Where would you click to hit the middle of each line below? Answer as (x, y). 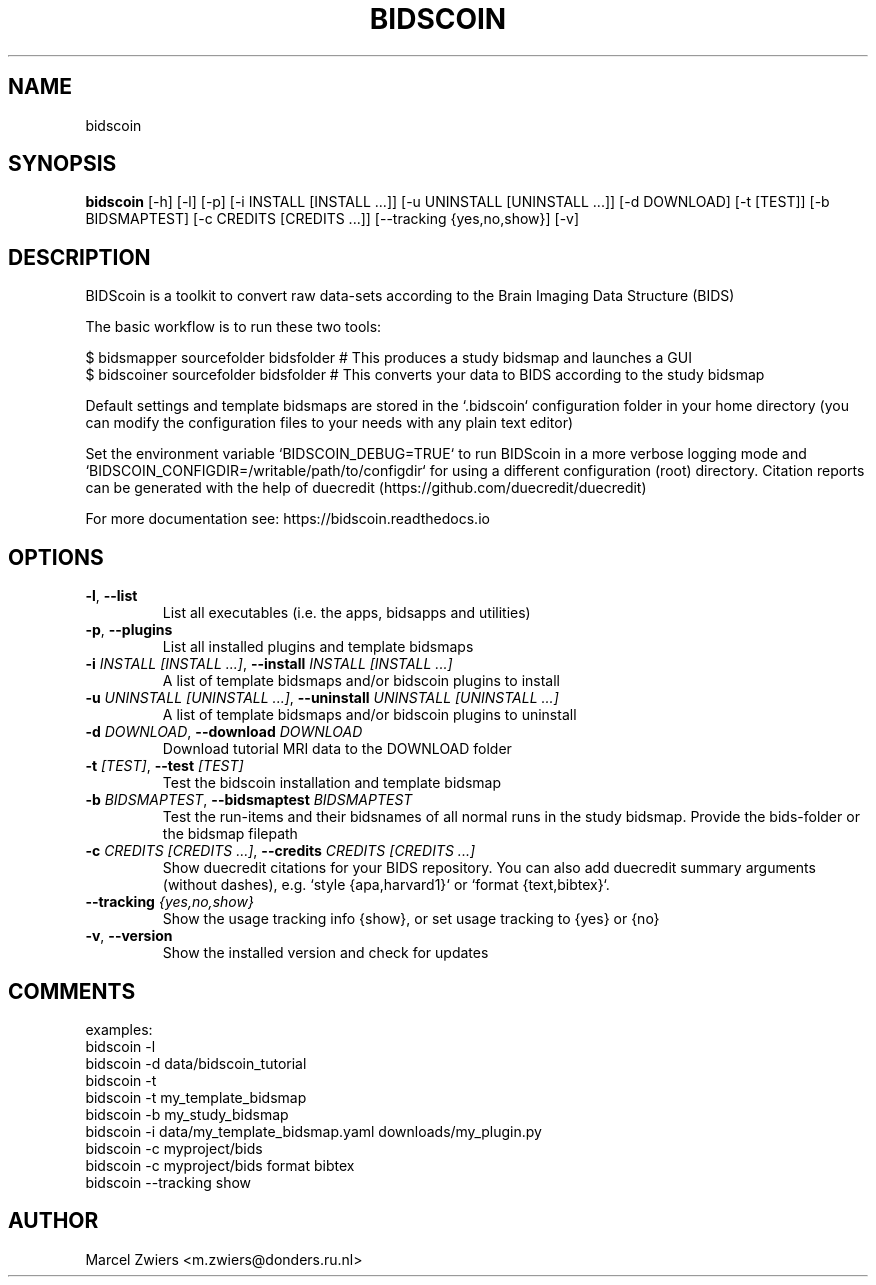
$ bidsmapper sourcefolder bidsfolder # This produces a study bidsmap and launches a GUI (388, 358)
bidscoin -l (120, 1046)
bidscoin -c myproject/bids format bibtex (220, 1165)
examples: (119, 1029)
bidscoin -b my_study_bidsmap (187, 1114)
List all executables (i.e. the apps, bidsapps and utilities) (346, 613)
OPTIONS (56, 557)
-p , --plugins (129, 630)
